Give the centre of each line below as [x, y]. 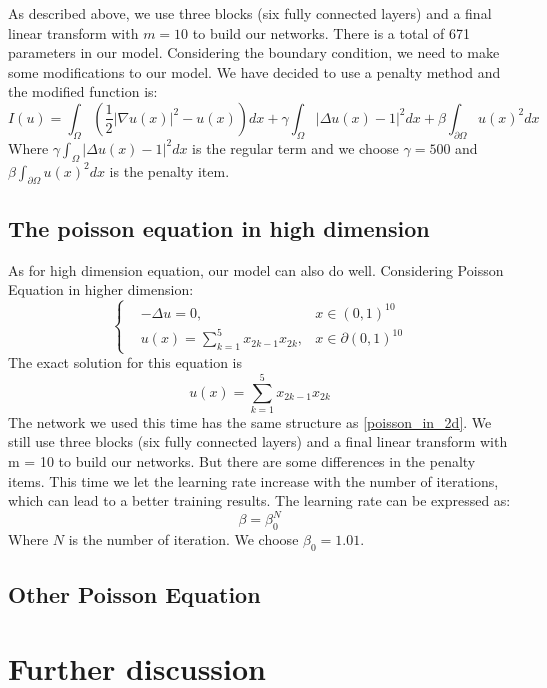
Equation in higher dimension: [101, 289]
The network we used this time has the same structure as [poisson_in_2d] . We [250, 421]
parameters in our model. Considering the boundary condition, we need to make [254, 52]
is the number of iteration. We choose [183, 539]
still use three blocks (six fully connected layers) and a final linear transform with [258, 441]
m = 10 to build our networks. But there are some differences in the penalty [242, 461]
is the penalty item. [169, 170]
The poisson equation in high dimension [219, 227]
